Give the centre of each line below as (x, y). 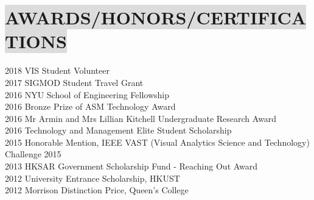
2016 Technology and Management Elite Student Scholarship (118, 130)
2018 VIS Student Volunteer (57, 70)
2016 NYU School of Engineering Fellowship (87, 94)
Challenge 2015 (33, 154)
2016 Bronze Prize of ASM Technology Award (90, 106)
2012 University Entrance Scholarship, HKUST (92, 178)
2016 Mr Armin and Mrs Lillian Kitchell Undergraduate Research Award (141, 118)
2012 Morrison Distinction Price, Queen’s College (97, 190)
